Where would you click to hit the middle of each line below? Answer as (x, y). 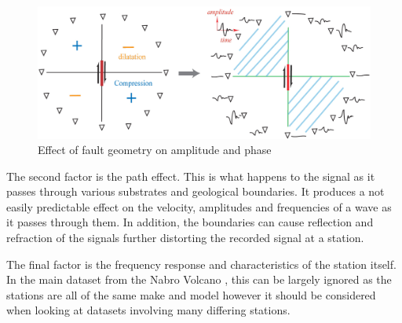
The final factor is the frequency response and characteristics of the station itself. (201, 264)
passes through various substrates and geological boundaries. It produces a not (196, 191)
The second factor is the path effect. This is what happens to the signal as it (191, 176)
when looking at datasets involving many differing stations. (148, 310)
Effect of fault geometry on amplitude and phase (155, 150)
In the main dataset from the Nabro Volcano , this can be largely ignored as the (199, 279)
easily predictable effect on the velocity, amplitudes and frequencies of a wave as (199, 206)
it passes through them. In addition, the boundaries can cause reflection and (190, 222)
